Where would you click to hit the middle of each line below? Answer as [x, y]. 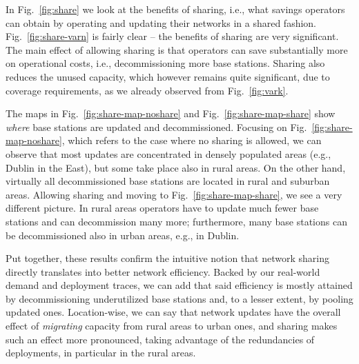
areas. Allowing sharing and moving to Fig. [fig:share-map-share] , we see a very [174, 194]
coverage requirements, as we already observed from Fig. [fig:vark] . [147, 90]
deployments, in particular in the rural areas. [101, 353]
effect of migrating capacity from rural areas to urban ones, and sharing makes [172, 326]
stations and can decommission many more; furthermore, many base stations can [176, 221]
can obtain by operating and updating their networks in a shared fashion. [161, 22]
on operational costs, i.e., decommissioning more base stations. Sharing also [165, 63]
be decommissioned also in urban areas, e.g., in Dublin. [123, 235]
